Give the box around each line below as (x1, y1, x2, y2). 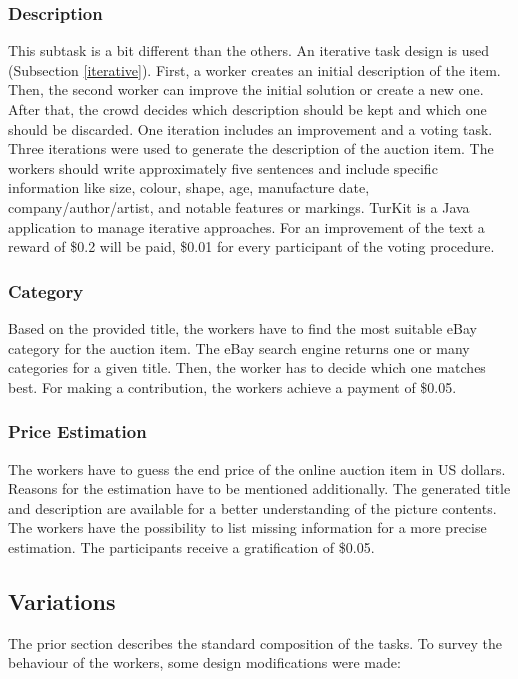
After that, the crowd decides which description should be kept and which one (8, 99, 487, 119)
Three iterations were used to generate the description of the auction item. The (8, 138, 494, 159)
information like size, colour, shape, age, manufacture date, (8, 177, 370, 198)
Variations (8, 585, 116, 616)
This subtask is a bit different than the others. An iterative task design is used (8, 40, 490, 61)
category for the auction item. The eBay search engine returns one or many (8, 337, 470, 358)
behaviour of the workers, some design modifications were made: (8, 652, 401, 673)
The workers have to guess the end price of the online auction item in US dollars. (8, 458, 506, 479)
